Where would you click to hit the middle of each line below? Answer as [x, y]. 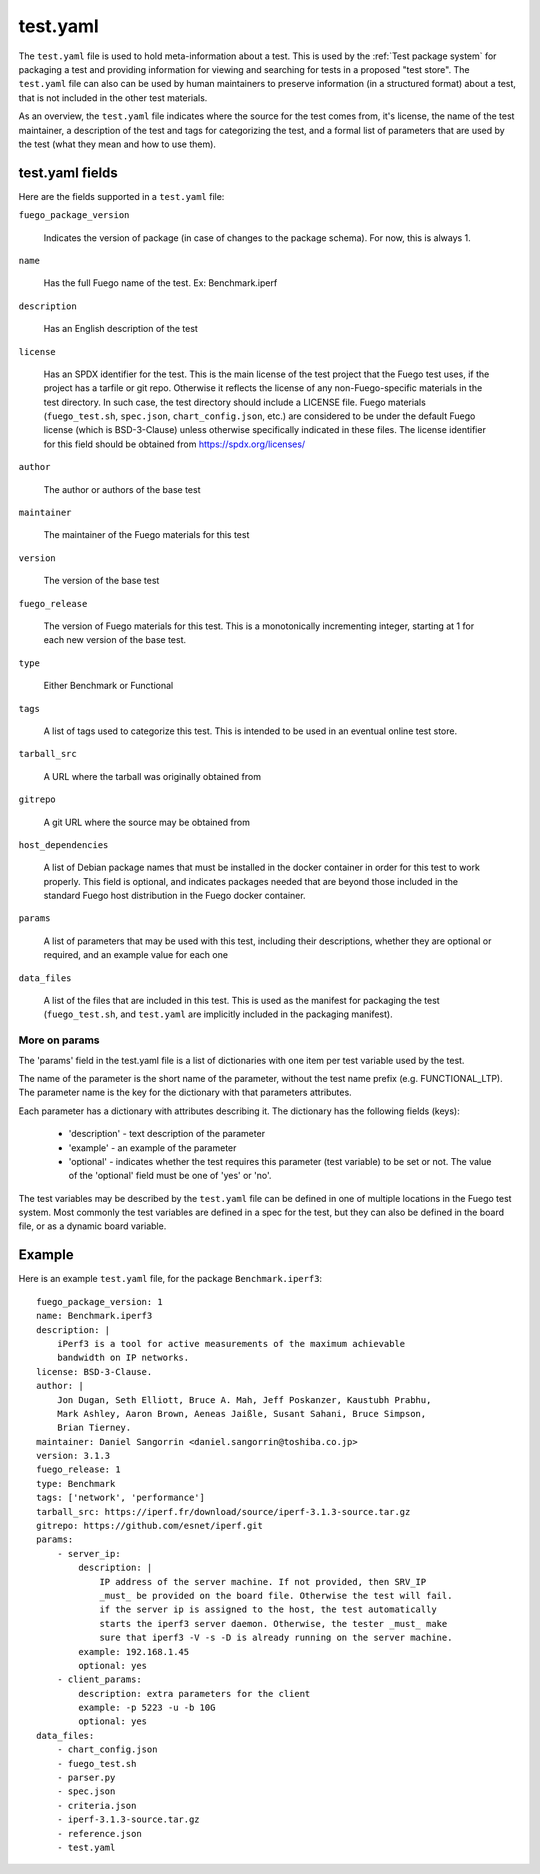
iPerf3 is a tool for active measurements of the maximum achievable [231, 1343]
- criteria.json [96, 1805]
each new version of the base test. [115, 640]
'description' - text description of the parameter [166, 1134]
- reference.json [99, 1833]
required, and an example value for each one [136, 955]
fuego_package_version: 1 [100, 1301]
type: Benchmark [76, 1483]
